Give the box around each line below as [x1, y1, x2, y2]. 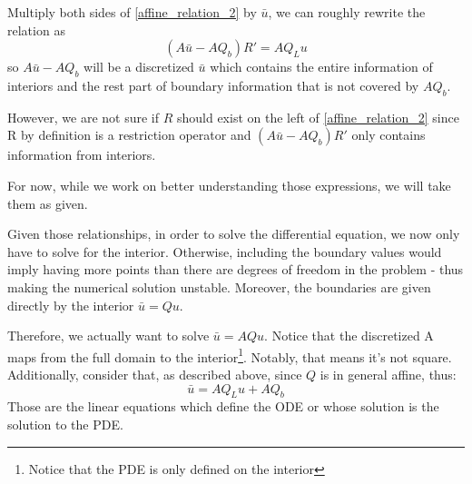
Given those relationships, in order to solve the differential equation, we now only [7, 224, 460, 243]
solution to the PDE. [7, 414, 123, 433]
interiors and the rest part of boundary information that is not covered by [7, 75, 419, 94]
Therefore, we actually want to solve [7, 326, 210, 345]
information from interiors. [7, 145, 156, 164]
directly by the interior [7, 295, 134, 314]
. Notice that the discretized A [264, 326, 434, 345]
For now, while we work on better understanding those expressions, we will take [7, 175, 451, 194]
